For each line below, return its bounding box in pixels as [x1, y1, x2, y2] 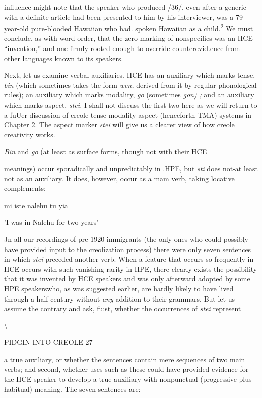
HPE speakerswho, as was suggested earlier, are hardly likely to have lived [4, 283, 234, 293]
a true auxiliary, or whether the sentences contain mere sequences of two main [4, 354, 245, 364]
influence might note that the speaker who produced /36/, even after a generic [4, 2, 246, 12]
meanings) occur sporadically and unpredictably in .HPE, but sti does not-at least [4, 163, 258, 173]
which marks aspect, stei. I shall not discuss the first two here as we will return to [4, 99, 257, 110]
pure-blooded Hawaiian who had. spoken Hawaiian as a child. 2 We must [31, 22, 253, 33]
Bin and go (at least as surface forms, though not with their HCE [4, 146, 207, 157]
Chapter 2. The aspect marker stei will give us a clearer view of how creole [4, 119, 235, 130]
